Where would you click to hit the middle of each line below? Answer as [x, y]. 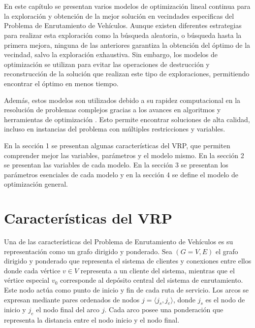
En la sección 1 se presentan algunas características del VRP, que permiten [117, 145]
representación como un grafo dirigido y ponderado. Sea [88, 251]
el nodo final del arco [68, 310]
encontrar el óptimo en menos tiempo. [61, 83]
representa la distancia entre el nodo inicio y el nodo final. [92, 320]
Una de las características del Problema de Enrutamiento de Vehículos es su [119, 241]
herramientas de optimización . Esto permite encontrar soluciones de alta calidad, [127, 119]
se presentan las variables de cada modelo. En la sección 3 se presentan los [116, 165]
